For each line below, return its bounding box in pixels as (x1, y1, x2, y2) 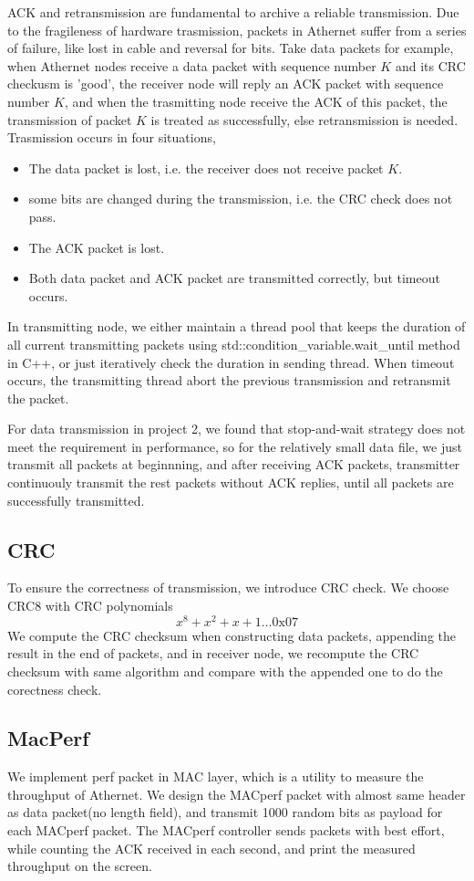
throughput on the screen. (7, 856, 152, 876)
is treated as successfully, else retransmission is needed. (150, 110, 459, 129)
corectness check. (7, 679, 102, 698)
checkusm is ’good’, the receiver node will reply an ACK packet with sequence (7, 74, 444, 93)
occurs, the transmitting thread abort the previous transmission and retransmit (7, 371, 451, 390)
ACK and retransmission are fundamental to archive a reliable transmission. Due (7, 3, 459, 21)
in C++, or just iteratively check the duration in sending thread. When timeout (7, 352, 455, 372)
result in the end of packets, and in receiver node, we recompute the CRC (7, 644, 419, 663)
